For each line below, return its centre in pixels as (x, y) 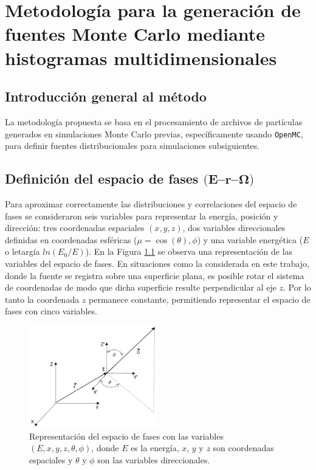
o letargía (22, 251)
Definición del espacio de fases (102, 178)
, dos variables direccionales (234, 228)
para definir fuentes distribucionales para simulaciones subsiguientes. (132, 146)
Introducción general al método (106, 96)
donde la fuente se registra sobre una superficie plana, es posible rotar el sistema (155, 275)
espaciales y (51, 459)
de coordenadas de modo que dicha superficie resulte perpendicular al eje (141, 287)
